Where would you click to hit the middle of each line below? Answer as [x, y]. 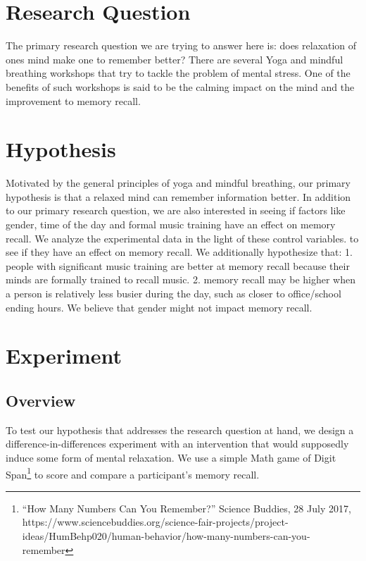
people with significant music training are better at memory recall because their [178, 265]
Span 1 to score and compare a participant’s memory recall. [133, 473]
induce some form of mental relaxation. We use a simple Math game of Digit [171, 457]
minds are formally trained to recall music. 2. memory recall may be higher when [181, 279]
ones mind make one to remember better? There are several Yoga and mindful [175, 59]
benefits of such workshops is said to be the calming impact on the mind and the [180, 86]
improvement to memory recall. [73, 100]
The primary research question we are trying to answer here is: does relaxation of [181, 45]
